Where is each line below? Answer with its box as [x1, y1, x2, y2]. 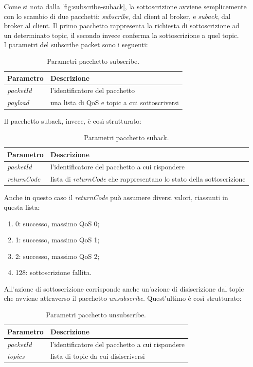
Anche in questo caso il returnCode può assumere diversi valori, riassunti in [4, 192, 228, 202]
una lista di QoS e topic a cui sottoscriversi [50, 97, 179, 108]
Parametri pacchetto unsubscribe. [46, 310, 146, 320]
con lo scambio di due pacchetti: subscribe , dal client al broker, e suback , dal [4, 11, 231, 21]
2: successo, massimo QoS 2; [15, 251, 100, 261]
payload [7, 97, 29, 108]
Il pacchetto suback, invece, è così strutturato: [4, 116, 142, 126]
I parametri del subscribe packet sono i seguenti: [4, 39, 148, 50]
